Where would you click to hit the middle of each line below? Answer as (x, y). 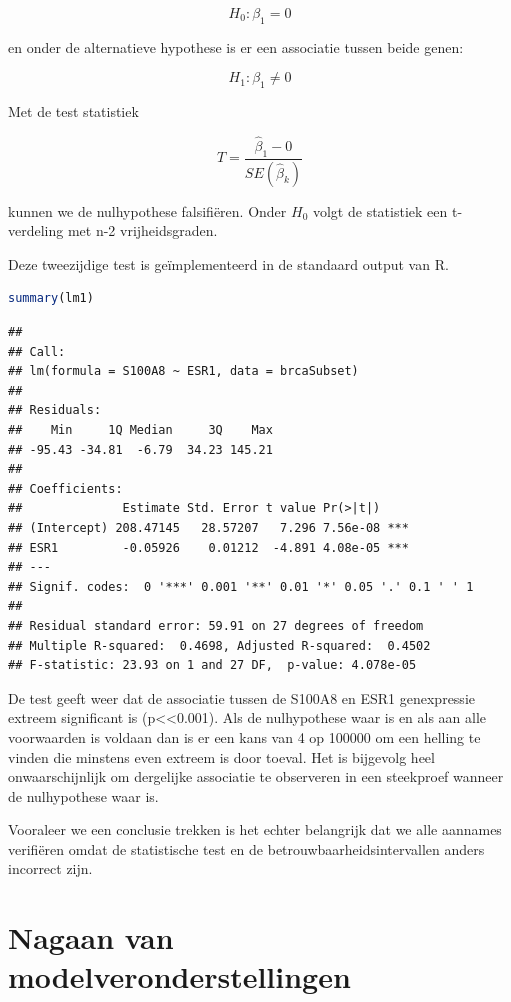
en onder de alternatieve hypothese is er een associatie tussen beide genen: (236, 46)
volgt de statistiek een (380, 210)
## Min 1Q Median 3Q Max (140, 430)
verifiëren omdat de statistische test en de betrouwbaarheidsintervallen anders (246, 848)
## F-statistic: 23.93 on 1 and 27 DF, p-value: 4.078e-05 (212, 665)
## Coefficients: (65, 488)
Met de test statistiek (73, 111)
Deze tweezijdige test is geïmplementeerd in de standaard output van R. (228, 263)
